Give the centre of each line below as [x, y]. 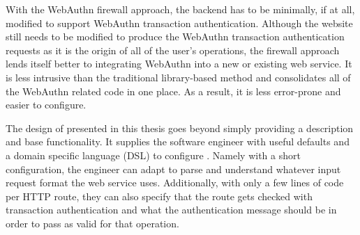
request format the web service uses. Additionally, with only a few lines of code [175, 183]
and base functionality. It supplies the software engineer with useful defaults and [178, 141]
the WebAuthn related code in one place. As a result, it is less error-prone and [173, 91]
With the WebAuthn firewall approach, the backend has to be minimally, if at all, [180, 9]
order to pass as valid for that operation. [92, 223]
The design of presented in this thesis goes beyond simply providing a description [180, 128]
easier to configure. [46, 105]
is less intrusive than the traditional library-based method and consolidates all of [178, 77]
